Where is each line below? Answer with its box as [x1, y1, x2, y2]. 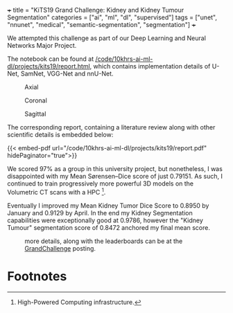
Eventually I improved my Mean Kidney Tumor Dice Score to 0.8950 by [7, 201, 209, 210]
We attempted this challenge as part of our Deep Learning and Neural [7, 34, 207, 42]
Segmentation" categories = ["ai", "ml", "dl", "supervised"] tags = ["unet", [7, 13, 217, 21]
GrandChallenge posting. [24, 244, 96, 252]
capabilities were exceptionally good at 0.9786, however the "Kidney [7, 216, 203, 224]
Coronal [24, 96, 47, 105]
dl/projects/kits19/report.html [7, 62, 90, 70]
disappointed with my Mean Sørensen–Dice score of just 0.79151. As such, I [7, 172, 223, 180]
